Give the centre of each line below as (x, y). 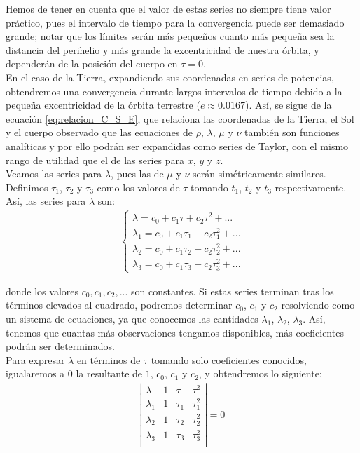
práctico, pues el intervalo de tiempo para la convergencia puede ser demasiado (175, 22)
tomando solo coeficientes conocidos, (229, 359)
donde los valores (42, 291)
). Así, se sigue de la (288, 105)
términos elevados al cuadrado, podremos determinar (119, 305)
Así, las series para (46, 201)
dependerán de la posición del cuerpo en (92, 63)
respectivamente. (311, 187)
